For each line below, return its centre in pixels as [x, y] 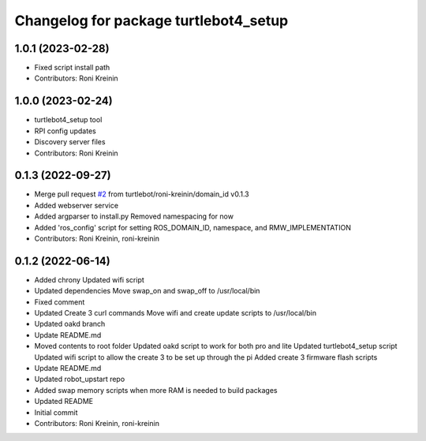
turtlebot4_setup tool [68, 120]
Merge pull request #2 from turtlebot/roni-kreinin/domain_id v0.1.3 [142, 194]
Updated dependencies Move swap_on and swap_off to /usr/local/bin [147, 291]
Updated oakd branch [70, 324]
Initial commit [56, 412]
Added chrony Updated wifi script [90, 279]
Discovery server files [70, 142]
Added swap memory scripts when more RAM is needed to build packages [156, 390]
